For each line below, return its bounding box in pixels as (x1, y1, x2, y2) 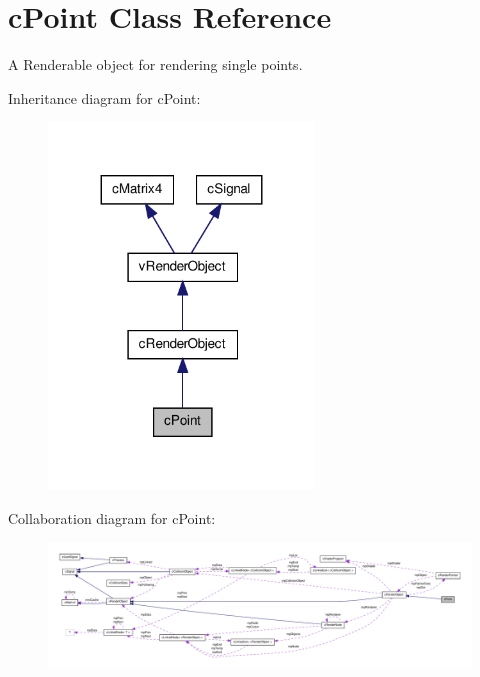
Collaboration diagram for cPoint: (8, 507, 216, 528)
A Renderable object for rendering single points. (8, 54, 303, 75)
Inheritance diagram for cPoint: (8, 87, 201, 108)
